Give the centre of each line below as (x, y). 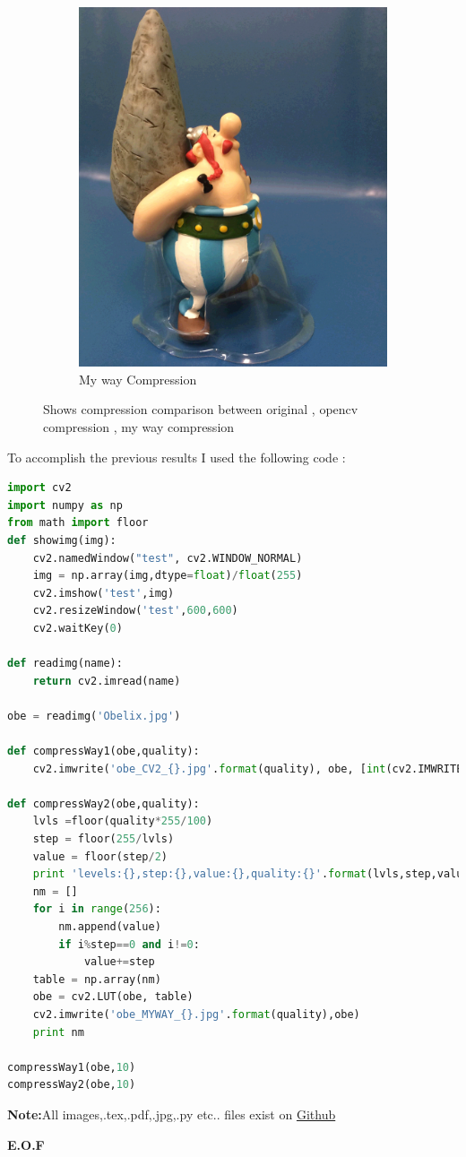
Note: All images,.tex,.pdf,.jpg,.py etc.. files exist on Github (172, 1114)
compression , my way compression (139, 426)
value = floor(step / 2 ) (100, 856)
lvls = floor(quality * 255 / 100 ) (123, 821)
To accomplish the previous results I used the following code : (177, 457)
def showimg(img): (62, 540)
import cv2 (39, 488)
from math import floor (78, 523)
